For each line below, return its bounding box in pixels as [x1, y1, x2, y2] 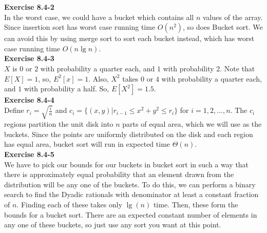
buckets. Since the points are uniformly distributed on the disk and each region [4, 128, 253, 139]
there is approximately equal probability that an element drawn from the [4, 169, 234, 180]
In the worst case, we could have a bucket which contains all [4, 11, 194, 22]
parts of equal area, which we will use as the [122, 119, 262, 129]
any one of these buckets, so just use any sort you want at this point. [4, 219, 221, 230]
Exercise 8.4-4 [4, 94, 54, 105]
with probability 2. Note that [163, 63, 255, 73]
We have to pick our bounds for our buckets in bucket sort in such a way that [4, 159, 249, 169]
